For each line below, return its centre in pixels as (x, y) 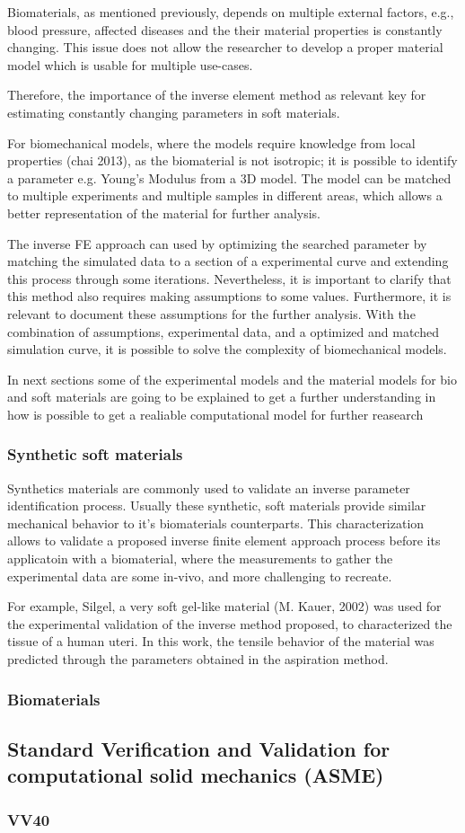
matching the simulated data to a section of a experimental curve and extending (228, 261)
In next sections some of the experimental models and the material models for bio (232, 379)
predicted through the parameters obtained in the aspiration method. (198, 659)
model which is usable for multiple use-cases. (130, 64)
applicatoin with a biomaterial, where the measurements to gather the (200, 558)
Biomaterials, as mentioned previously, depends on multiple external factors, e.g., (231, 12)
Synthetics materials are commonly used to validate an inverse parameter (209, 487)
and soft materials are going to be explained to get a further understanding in (222, 397)
